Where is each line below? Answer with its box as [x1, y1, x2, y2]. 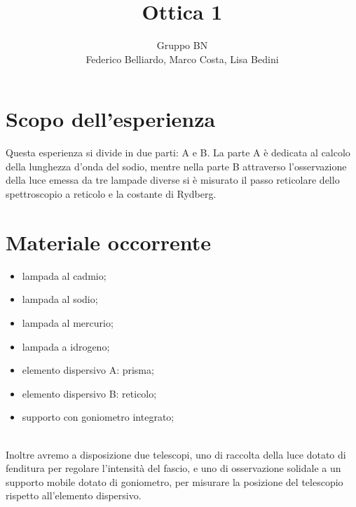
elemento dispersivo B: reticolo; [22, 386, 157, 400]
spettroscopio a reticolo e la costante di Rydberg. [6, 187, 217, 201]
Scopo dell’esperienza [6, 104, 216, 133]
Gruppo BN [156, 38, 208, 53]
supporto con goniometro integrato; [22, 410, 174, 424]
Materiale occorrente [6, 227, 212, 256]
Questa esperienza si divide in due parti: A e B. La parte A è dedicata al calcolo [6, 145, 350, 160]
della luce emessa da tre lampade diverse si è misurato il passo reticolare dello [6, 173, 340, 187]
